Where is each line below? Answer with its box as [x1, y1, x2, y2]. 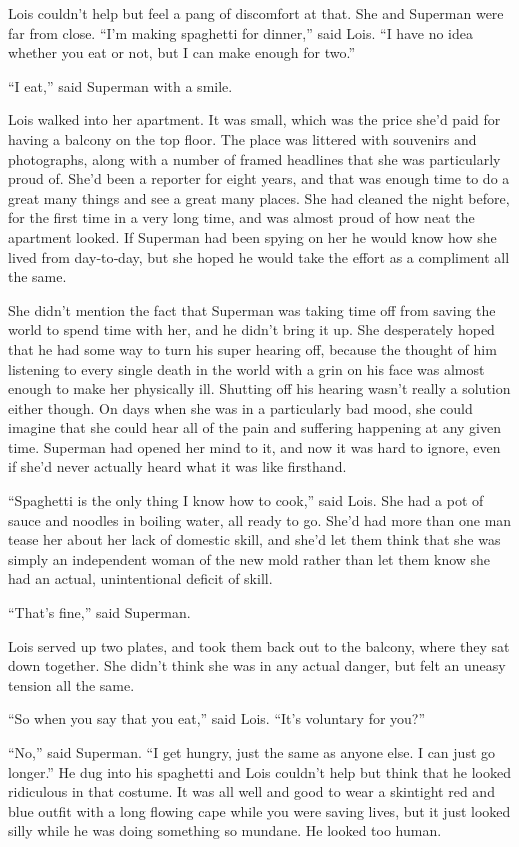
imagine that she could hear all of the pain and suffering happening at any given [8, 417, 501, 438]
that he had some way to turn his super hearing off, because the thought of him [8, 338, 497, 359]
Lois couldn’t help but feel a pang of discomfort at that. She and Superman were [8, 3, 504, 23]
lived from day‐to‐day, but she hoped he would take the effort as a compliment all [8, 246, 510, 267]
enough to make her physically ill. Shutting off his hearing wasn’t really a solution [8, 378, 511, 399]
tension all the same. [8, 674, 135, 695]
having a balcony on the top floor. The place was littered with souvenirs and [8, 128, 477, 149]
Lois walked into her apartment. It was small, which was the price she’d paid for [8, 109, 501, 130]
